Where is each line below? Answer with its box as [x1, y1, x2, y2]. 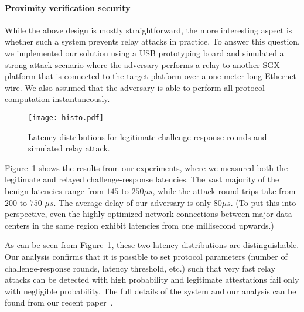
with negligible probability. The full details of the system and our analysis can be [5, 284, 296, 297]
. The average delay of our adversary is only [53, 196, 211, 208]
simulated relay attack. [28, 142, 110, 154]
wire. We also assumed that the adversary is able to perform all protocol [5, 81, 265, 93]
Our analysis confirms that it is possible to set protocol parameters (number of [5, 250, 288, 262]
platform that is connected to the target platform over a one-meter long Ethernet [5, 70, 296, 82]
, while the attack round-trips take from [152, 184, 296, 196]
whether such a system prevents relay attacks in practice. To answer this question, [5, 35, 300, 48]
